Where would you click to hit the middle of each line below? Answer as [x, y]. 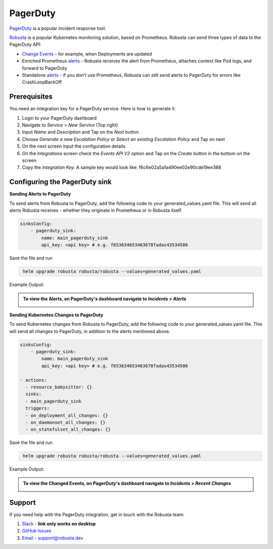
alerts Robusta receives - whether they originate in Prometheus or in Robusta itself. [96, 210]
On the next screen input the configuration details [74, 146]
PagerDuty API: [25, 44]
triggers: [38, 408]
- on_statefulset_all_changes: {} [68, 429]
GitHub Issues [37, 531]
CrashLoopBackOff [42, 82]
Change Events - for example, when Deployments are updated [87, 54]
